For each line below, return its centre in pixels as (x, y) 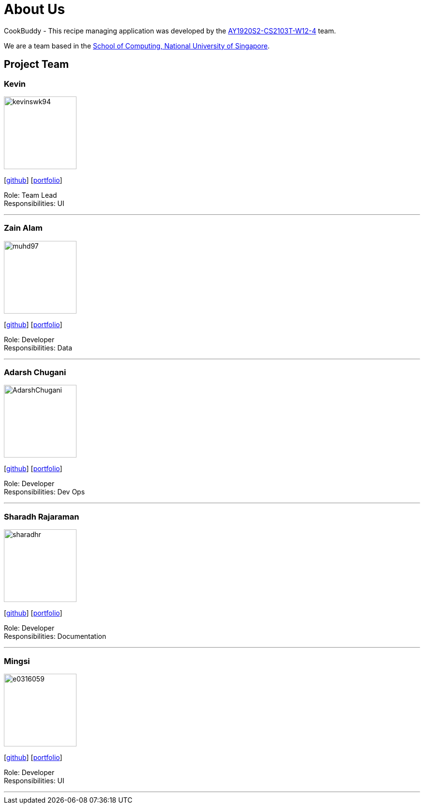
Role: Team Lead (30, 195)
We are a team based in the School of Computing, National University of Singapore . (137, 46)
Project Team (37, 64)
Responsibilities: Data (38, 348)
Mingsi (17, 661)
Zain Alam (23, 228)
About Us (35, 9)
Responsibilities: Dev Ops (45, 492)
